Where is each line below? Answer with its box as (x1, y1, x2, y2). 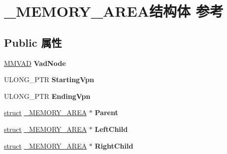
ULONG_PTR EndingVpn (4, 91, 91, 101)
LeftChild (95, 123, 128, 134)
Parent (95, 107, 118, 118)
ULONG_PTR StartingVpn (4, 74, 94, 85)
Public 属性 (4, 34, 62, 50)
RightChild (95, 140, 133, 151)
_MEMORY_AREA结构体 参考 (4, 1, 224, 21)
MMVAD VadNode (4, 58, 66, 68)
